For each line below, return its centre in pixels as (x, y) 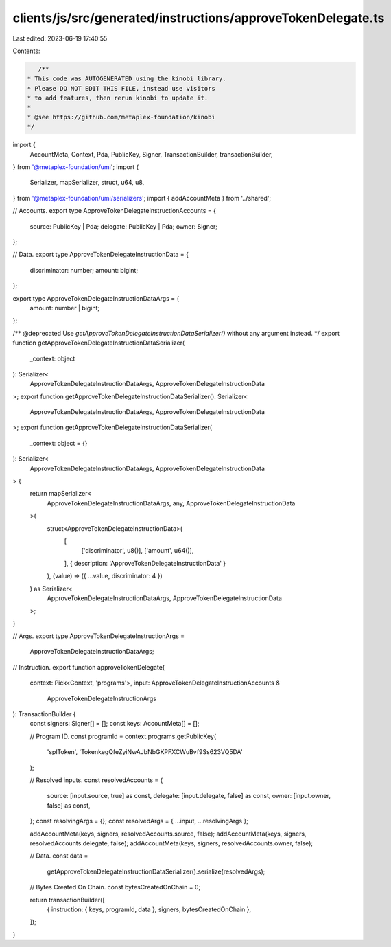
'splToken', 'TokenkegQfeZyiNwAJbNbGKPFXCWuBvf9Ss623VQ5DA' (145, 752)
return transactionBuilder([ (68, 900)
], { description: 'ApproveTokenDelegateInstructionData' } (145, 563)
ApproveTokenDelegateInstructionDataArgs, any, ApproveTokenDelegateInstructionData (171, 503)
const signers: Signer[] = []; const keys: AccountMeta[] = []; (115, 724)
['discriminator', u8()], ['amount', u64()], (138, 551)
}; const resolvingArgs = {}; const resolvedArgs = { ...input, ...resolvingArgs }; (139, 821)
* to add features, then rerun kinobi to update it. (118, 98)
